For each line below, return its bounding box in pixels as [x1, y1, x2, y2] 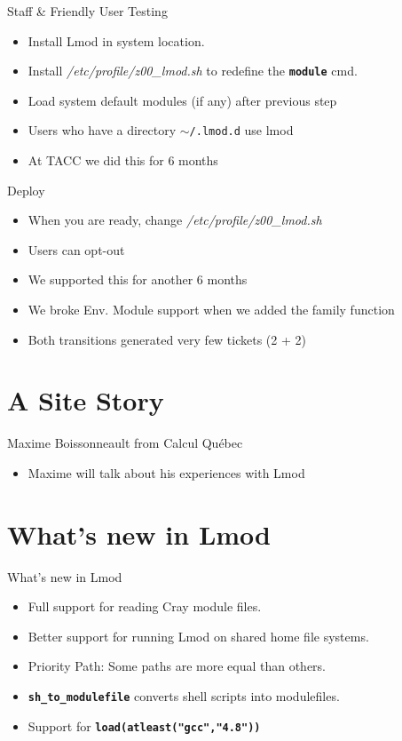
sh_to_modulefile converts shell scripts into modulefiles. [28, 687, 340, 705]
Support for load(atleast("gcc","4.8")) [28, 716, 261, 735]
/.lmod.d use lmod [189, 121, 294, 139]
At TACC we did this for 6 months [28, 151, 218, 170]
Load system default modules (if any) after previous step [28, 91, 337, 109]
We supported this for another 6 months [28, 270, 248, 289]
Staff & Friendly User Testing [7, 2, 168, 20]
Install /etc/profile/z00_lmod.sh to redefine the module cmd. [28, 61, 358, 80]
